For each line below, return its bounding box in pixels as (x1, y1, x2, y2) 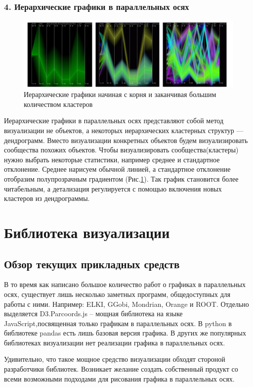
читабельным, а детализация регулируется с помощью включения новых (4, 183, 222, 193)
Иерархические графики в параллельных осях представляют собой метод (4, 115, 224, 126)
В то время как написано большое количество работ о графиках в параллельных (4, 279, 246, 290)
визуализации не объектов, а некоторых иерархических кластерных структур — (4, 125, 244, 135)
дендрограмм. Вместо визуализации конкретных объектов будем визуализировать (4, 135, 248, 145)
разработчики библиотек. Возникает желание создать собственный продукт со (4, 364, 238, 374)
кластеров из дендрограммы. (4, 193, 90, 203)
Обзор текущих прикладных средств (4, 256, 180, 271)
